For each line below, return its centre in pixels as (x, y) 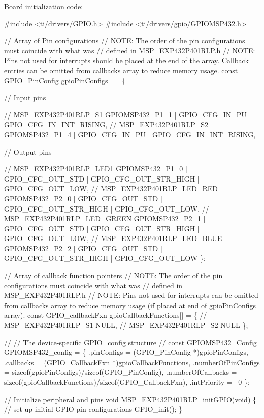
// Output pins (28, 151)
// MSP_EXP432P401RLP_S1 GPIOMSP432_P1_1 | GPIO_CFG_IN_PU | (128, 114)
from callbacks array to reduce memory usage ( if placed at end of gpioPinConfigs (130, 305)
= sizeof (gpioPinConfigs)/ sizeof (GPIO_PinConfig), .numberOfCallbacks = (121, 372)
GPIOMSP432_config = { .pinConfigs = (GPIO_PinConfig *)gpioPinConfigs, (126, 352)
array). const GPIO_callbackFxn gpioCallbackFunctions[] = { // (106, 315)
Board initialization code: (44, 6)
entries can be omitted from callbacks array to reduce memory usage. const (121, 70)
